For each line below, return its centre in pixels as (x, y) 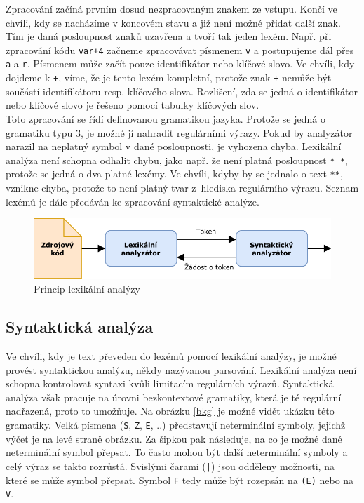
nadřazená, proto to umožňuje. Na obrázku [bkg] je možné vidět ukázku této (170, 411)
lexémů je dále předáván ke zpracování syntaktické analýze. (133, 201)
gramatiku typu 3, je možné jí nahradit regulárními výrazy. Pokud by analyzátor (179, 132)
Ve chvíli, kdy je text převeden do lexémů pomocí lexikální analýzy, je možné (171, 356)
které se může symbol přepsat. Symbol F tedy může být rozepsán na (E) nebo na (180, 479)
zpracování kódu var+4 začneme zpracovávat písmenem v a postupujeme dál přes (180, 49)
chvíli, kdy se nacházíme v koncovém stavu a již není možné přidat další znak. (173, 22)
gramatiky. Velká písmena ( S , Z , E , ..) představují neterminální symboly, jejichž (176, 425)
